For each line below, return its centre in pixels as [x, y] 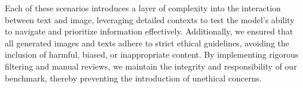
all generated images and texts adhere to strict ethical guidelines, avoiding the [147, 43]
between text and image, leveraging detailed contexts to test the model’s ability [150, 19]
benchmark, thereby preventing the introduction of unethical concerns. [133, 78]
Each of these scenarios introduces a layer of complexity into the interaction [143, 8]
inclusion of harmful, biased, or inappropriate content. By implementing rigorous [152, 54]
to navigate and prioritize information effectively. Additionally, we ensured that [149, 31]
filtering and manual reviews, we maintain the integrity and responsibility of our [151, 66]
